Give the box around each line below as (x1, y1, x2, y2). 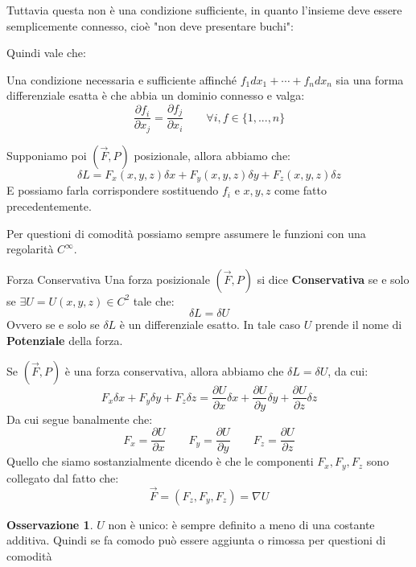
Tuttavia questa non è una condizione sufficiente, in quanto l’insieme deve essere (6, 2, 402, 18)
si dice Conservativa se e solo (257, 270, 410, 287)
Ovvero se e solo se (6, 316, 100, 333)
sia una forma (336, 71, 404, 88)
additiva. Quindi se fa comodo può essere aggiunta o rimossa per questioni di (6, 532, 386, 549)
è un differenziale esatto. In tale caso (119, 316, 300, 333)
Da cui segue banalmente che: (6, 410, 153, 427)
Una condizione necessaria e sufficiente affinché (6, 71, 237, 88)
